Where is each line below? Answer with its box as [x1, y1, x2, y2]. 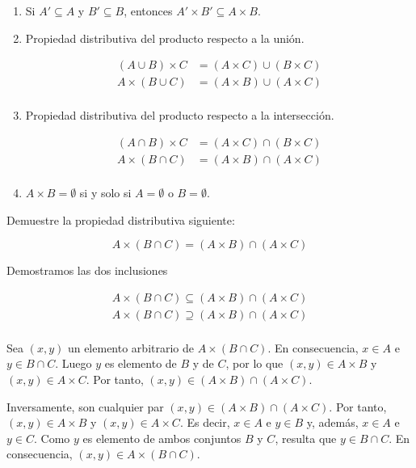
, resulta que [275, 429, 337, 446]
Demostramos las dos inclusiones [6, 262, 168, 279]
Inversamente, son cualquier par [6, 398, 164, 415]
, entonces [124, 2, 173, 19]
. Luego [55, 355, 92, 372]
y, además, [306, 414, 359, 431]
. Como [33, 429, 70, 446]
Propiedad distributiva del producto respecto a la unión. [25, 29, 305, 46]
